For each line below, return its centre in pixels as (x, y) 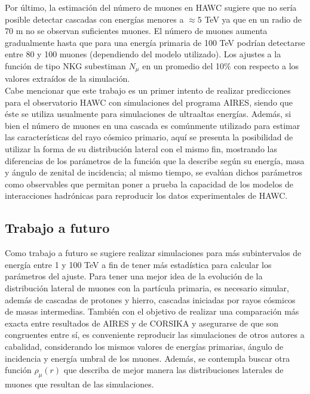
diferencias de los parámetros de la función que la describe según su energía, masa (155, 160)
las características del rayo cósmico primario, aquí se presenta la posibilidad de (149, 137)
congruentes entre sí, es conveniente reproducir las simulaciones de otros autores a (155, 335)
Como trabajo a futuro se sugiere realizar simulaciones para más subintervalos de (153, 253)
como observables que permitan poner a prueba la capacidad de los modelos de (149, 184)
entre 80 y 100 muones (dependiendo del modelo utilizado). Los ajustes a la (143, 54)
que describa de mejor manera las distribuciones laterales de (174, 370)
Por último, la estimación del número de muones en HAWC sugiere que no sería (151, 7)
